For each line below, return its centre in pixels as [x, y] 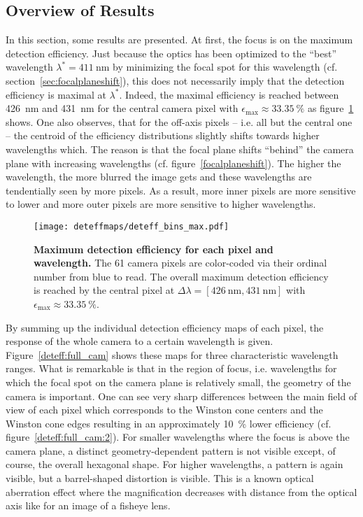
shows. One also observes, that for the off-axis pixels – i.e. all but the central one [179, 121]
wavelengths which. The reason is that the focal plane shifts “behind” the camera [180, 149]
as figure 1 [330, 108]
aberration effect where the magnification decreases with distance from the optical [181, 491]
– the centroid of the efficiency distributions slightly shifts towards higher [163, 135]
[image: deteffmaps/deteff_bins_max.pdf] [131, 226]
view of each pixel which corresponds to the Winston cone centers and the [164, 410]
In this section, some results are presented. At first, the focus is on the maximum [179, 40]
